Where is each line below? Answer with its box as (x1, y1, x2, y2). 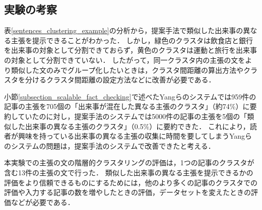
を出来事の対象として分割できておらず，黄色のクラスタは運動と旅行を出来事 (4, 45, 257, 55)
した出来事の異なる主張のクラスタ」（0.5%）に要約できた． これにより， (11, 121, 250, 131)
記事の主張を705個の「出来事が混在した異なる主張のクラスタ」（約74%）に (4, 101, 250, 112)
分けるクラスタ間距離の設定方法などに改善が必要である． (25, 74, 216, 85)
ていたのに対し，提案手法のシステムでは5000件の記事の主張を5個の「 (18, 111, 247, 121)
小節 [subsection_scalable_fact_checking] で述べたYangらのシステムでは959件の (4, 91, 256, 101)
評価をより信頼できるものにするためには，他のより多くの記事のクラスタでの (4, 177, 258, 187)
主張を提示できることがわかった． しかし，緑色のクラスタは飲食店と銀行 (11, 35, 253, 45)
